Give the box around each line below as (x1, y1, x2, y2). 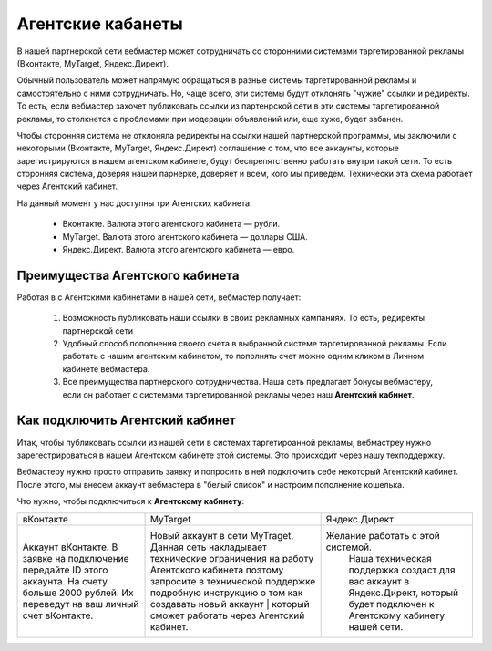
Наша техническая (348, 552, 432, 564)
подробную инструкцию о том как (149, 586, 303, 599)
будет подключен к (348, 597, 435, 610)
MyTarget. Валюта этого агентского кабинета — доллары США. (62, 231, 309, 242)
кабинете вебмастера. (62, 363, 150, 374)
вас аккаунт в (348, 574, 410, 587)
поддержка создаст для (348, 563, 456, 576)
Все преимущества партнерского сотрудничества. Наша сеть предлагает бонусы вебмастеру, (62, 377, 433, 387)
